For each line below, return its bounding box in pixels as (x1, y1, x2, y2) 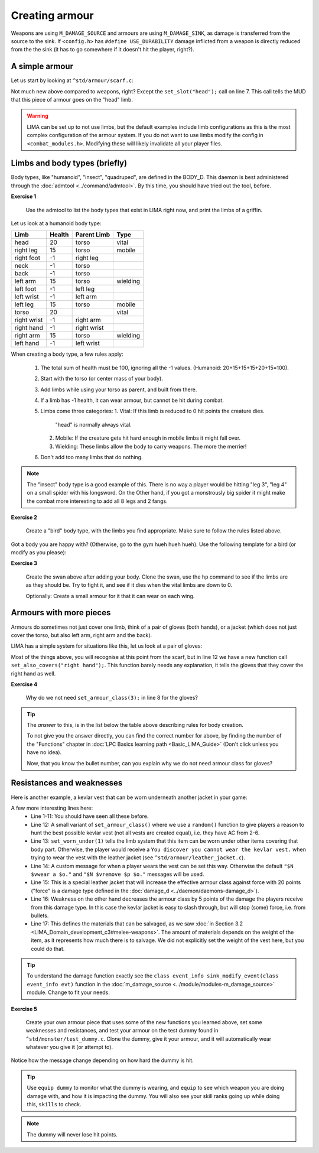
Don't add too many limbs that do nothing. (40, 453, 143, 460)
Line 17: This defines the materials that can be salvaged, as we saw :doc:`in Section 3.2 (31, 920, 243, 927)
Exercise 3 (11, 560, 38, 567)
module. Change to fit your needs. (27, 989, 110, 996)
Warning (27, 112, 48, 119)
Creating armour (11, 9, 94, 22)
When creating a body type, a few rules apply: (11, 350, 123, 358)
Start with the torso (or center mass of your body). (40, 375, 164, 382)
